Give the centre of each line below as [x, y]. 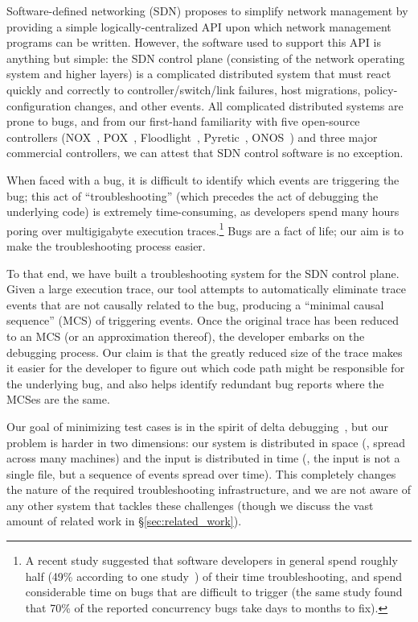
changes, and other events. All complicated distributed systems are [239, 105]
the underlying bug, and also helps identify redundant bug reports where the [195, 383]
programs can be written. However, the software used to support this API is [194, 42]
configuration [39, 105]
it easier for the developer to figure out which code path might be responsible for [206, 368]
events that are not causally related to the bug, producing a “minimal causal [195, 304]
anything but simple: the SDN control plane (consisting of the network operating [206, 58]
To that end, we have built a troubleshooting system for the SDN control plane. [203, 273]
